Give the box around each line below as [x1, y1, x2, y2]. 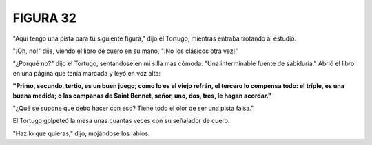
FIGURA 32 [12, 10, 77, 25]
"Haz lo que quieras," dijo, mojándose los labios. [12, 129, 150, 137]
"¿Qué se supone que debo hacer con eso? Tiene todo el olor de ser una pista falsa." [12, 104, 254, 112]
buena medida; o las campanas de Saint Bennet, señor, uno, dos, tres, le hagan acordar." [12, 91, 271, 100]
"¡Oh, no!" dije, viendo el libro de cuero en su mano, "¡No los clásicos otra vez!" [12, 47, 238, 55]
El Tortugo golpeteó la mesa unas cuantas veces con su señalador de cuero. [12, 117, 230, 125]
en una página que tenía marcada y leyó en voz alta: [12, 69, 161, 77]
